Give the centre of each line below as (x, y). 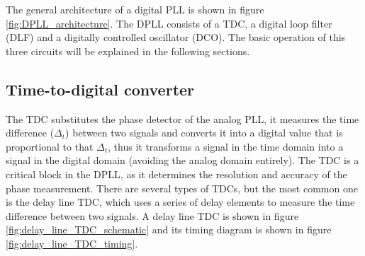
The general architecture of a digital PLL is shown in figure (135, 9)
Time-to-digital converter (100, 89)
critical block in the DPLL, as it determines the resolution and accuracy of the (176, 174)
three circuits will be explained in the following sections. (128, 51)
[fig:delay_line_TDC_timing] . (72, 243)
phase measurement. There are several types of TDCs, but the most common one (182, 188)
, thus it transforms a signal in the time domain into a (226, 146)
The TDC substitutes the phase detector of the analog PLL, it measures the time (182, 118)
